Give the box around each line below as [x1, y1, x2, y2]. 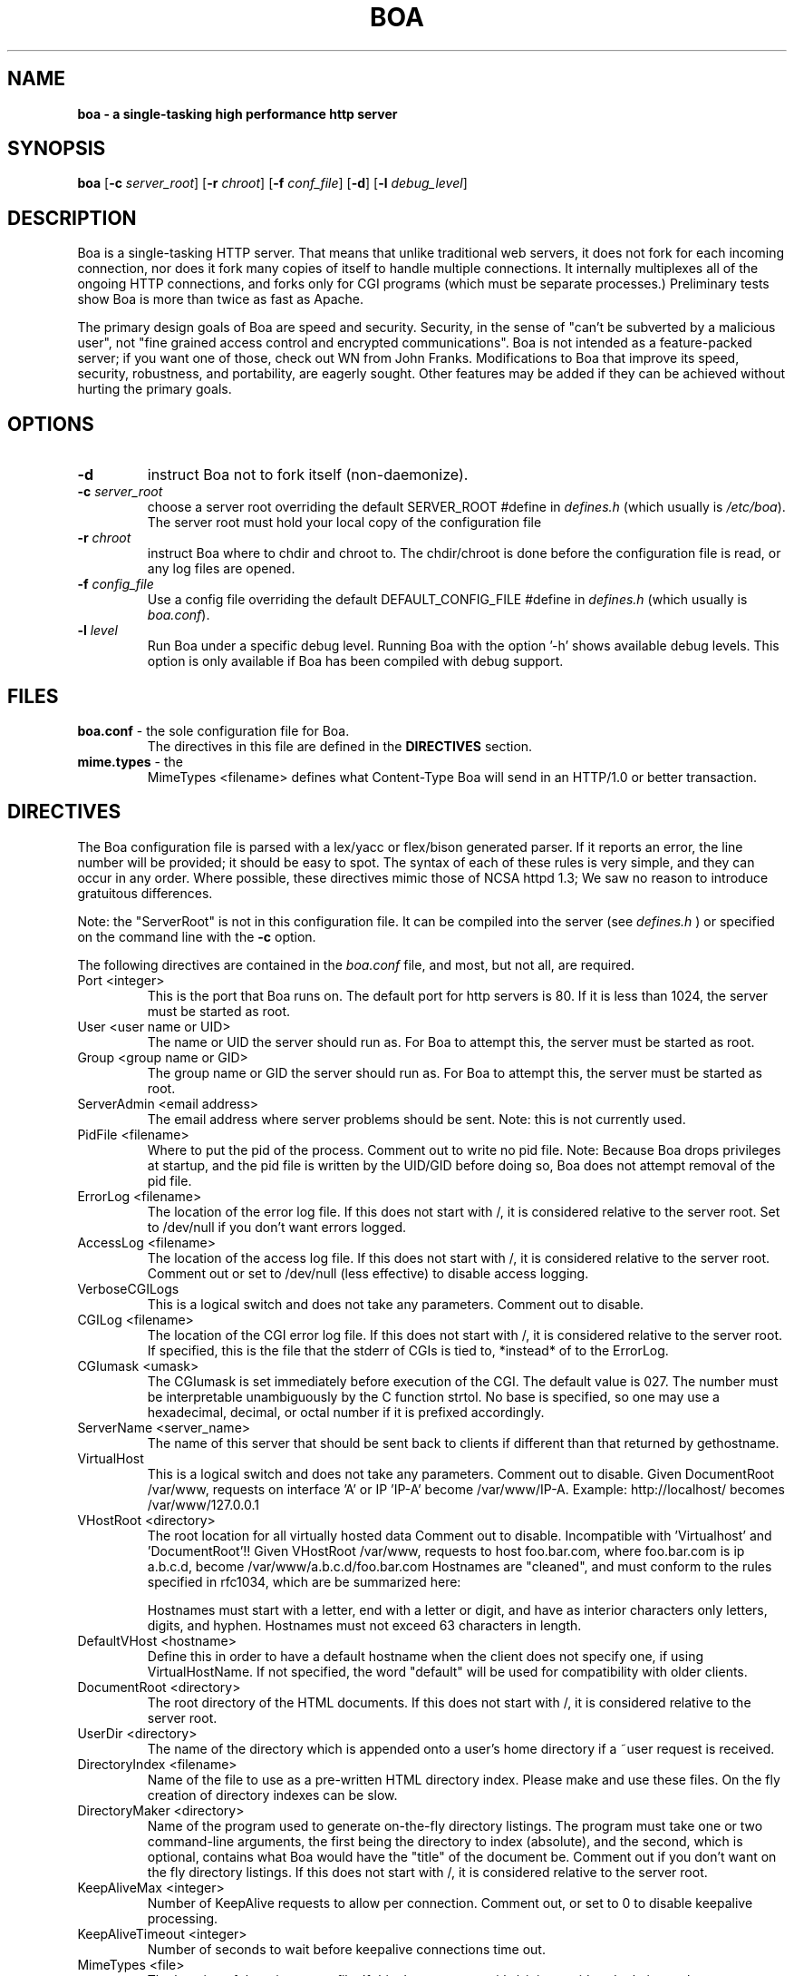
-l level [77, 622, 118, 639]
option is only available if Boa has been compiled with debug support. [147, 653, 564, 670]
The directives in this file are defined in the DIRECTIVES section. [147, 738, 533, 754]
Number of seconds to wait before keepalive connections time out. [147, 1941, 546, 1957]
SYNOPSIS [7, 137, 106, 161]
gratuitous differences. [77, 885, 213, 901]
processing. [147, 1910, 218, 1926]
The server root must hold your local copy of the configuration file [147, 514, 542, 531]
